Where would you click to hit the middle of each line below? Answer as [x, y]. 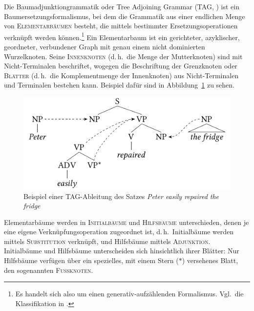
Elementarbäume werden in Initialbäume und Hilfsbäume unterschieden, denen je [127, 222]
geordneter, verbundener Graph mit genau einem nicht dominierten [105, 47]
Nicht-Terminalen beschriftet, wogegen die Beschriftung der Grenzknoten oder [121, 66]
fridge [32, 206]
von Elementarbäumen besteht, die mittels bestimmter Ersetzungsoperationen [121, 26]
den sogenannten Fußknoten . [49, 270]
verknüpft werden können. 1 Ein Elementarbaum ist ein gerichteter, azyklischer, [122, 36]
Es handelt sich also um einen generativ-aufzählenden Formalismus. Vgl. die [129, 294]
